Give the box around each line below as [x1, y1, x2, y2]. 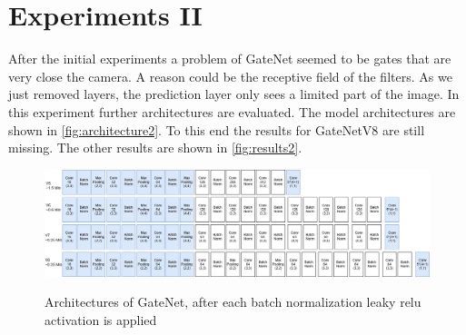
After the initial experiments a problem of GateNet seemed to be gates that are [8, 49, 451, 68]
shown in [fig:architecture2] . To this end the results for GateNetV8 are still [8, 120, 425, 139]
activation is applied [45, 310, 157, 329]
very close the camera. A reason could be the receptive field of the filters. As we [8, 66, 452, 85]
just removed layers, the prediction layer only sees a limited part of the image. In [8, 84, 460, 103]
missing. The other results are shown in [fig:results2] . [8, 138, 302, 157]
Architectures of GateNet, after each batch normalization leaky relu [45, 292, 421, 311]
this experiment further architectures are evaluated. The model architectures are [8, 102, 456, 121]
